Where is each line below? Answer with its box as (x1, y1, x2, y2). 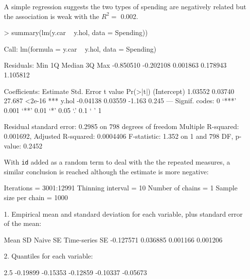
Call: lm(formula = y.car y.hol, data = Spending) (4, 43, 157, 54)
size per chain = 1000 (4, 192, 68, 202)
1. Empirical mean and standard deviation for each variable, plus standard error (4, 208, 243, 219)
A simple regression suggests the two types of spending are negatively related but (4, 1, 247, 11)
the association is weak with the (4, 11, 99, 21)
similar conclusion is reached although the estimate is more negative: (4, 166, 209, 176)
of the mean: (4, 218, 41, 228)
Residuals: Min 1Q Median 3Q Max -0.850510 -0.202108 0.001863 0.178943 (4, 60, 227, 70)
